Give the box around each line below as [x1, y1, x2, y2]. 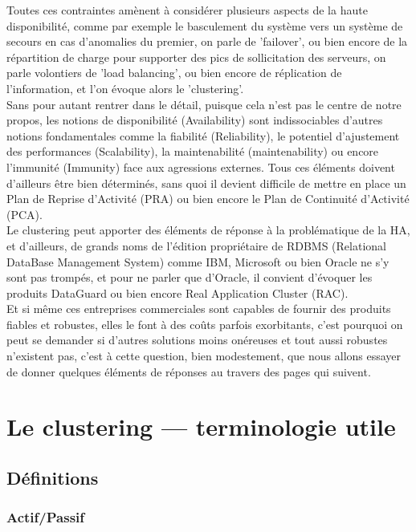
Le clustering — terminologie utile [6, 410, 396, 443]
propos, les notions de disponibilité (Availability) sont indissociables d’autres [6, 112, 383, 128]
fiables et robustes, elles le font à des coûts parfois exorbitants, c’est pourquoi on [6, 315, 403, 332]
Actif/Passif [6, 507, 85, 527]
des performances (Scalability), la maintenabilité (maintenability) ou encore [6, 143, 379, 160]
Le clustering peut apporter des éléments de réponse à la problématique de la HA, [6, 221, 410, 238]
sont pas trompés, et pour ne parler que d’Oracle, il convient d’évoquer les [6, 269, 373, 286]
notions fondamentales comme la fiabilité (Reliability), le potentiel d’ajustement [6, 127, 400, 144]
